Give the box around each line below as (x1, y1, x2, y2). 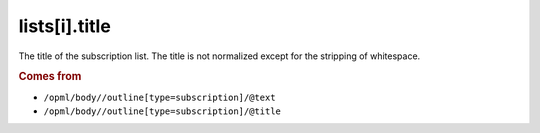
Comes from (18, 70, 82, 84)
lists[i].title (18, 15, 112, 37)
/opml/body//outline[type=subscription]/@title (43, 105, 282, 117)
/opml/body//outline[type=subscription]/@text (43, 91, 276, 103)
